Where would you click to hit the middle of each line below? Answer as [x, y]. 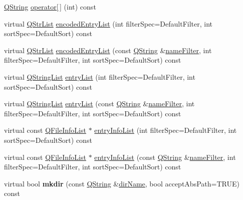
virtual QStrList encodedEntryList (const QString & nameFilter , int [108, 50]
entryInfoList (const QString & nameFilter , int [165, 157]
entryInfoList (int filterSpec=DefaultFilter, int [166, 130]
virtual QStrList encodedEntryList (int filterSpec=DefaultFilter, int [108, 23]
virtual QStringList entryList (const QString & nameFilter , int [99, 104]
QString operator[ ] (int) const [50, 7]
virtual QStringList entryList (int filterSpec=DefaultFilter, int [100, 76]
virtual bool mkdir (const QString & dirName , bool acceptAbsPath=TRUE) [122, 183]
